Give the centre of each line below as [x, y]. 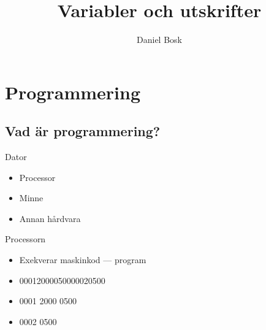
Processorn [25, 239]
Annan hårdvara [50, 218]
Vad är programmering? [83, 131]
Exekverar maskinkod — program [83, 260]
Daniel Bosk [159, 40]
